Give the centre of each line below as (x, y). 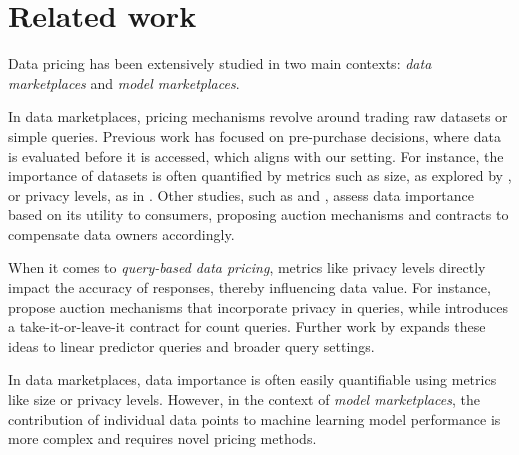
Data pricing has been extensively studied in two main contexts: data (220, 63)
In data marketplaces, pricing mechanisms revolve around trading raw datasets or (258, 116)
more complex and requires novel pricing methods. (162, 438)
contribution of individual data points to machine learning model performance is (254, 418)
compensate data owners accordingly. (121, 233)
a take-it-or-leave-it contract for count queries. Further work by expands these (247, 326)
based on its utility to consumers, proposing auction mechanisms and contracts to (258, 214)
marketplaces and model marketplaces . (124, 82)
